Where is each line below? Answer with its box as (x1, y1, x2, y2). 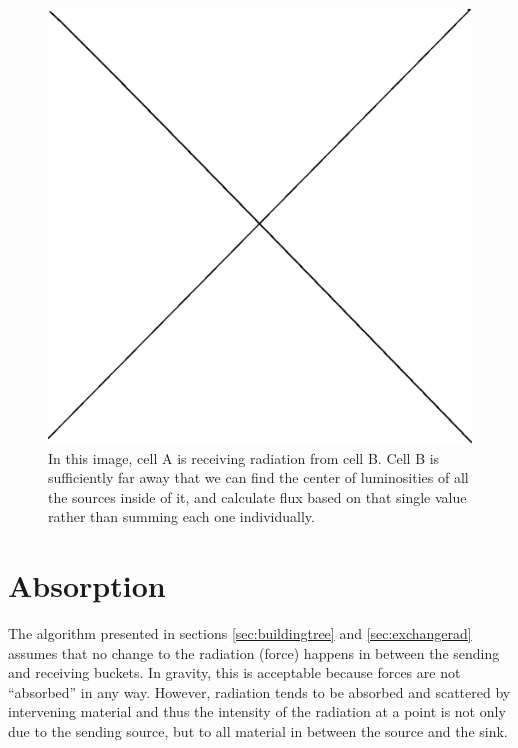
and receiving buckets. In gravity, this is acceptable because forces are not (8, 662, 461, 683)
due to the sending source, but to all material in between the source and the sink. (8, 720, 508, 741)
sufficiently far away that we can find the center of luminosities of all (48, 467, 469, 488)
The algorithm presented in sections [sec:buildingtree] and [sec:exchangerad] (8, 623, 472, 643)
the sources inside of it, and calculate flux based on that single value (48, 486, 467, 507)
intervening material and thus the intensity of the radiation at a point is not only (8, 701, 506, 722)
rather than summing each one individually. (48, 506, 315, 527)
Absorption (8, 565, 166, 606)
